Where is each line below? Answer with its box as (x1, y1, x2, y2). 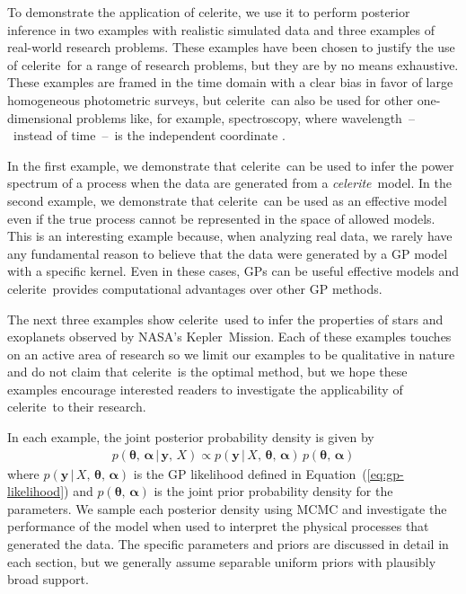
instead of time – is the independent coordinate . (13, 126, 286, 145)
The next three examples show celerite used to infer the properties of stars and (7, 309, 444, 328)
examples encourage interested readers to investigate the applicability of (7, 379, 403, 398)
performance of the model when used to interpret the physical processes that (7, 517, 429, 536)
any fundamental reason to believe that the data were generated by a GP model (7, 244, 448, 262)
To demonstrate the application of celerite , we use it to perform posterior (7, 3, 410, 21)
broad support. (7, 570, 89, 589)
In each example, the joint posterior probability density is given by (7, 428, 374, 447)
